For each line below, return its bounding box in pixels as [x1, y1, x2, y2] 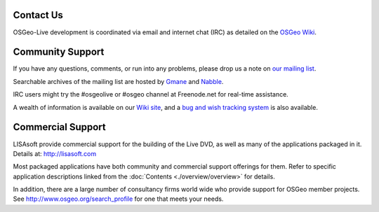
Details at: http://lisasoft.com [13, 149, 97, 157]
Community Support [13, 46, 105, 58]
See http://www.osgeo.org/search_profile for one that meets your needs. [13, 195, 224, 203]
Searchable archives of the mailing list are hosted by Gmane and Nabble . [13, 77, 224, 85]
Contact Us [13, 9, 63, 21]
